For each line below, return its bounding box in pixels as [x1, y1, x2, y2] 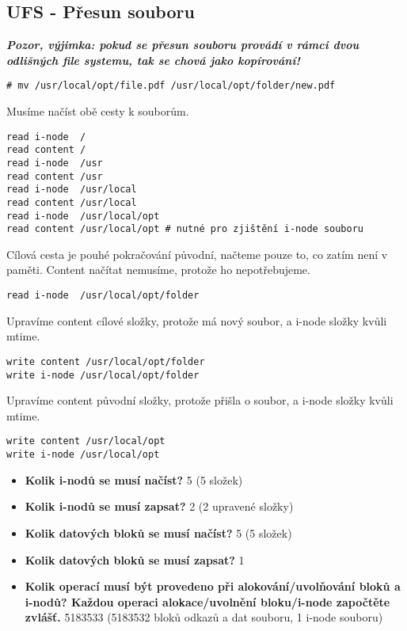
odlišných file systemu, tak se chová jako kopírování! [6, 51, 300, 68]
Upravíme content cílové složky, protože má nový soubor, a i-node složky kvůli [6, 312, 387, 329]
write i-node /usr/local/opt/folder [6, 369, 200, 381]
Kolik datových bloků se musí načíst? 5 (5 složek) [25, 524, 292, 541]
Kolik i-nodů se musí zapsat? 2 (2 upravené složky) [25, 498, 294, 515]
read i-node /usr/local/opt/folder [6, 290, 200, 302]
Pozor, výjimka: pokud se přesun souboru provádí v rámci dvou [6, 36, 359, 53]
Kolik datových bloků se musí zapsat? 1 [25, 551, 245, 568]
